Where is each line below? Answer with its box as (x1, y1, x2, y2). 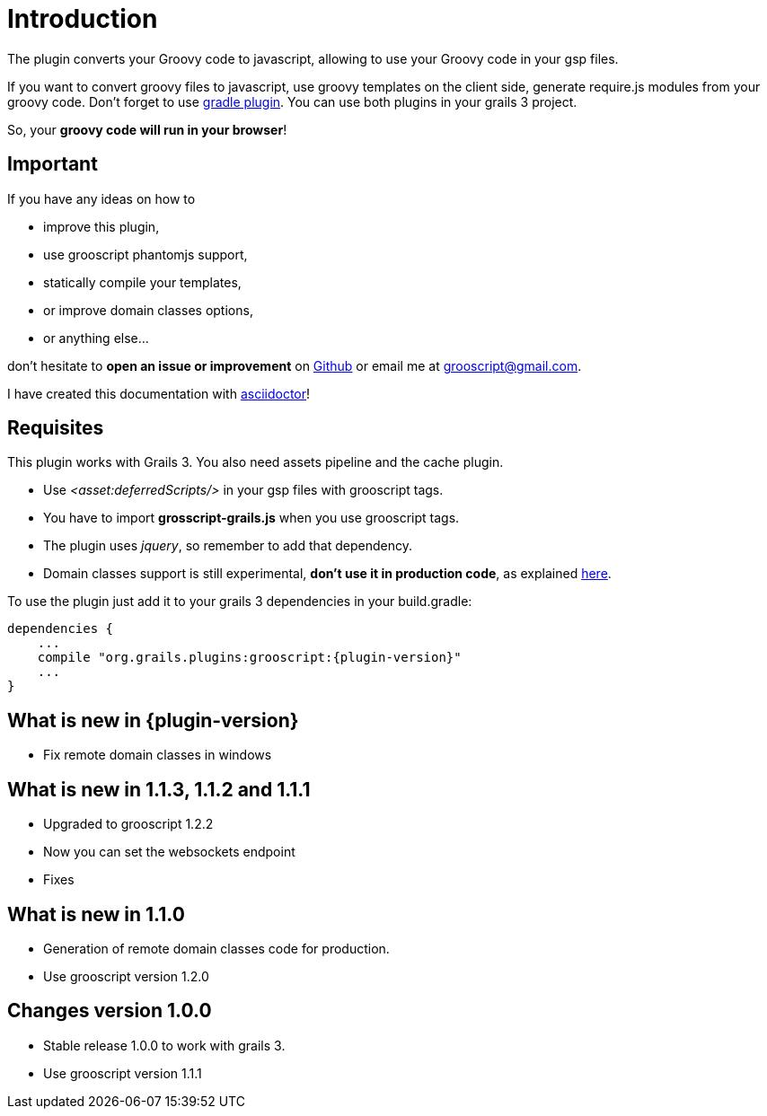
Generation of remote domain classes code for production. (43, 940, 390, 956)
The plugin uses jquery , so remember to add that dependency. (43, 538, 412, 554)
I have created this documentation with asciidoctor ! (7, 385, 311, 401)
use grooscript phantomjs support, (43, 246, 248, 262)
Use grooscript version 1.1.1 (43, 1065, 202, 1081)
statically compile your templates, (43, 274, 242, 290)
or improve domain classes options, (43, 302, 253, 318)
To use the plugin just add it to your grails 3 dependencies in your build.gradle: (7, 593, 472, 610)
